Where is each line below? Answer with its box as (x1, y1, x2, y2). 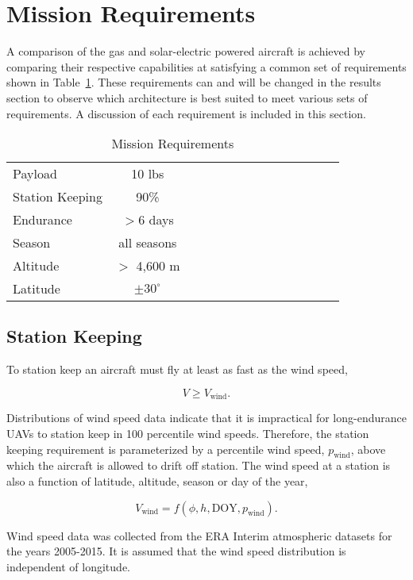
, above (350, 440, 386, 457)
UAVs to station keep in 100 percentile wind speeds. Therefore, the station (6, 424, 369, 441)
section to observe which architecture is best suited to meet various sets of (6, 89, 368, 106)
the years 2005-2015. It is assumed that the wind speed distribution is (6, 543, 346, 559)
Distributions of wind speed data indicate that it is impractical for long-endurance (6, 409, 407, 426)
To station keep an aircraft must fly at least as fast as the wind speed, (6, 361, 348, 378)
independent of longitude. (6, 558, 130, 574)
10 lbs (131, 164, 164, 183)
